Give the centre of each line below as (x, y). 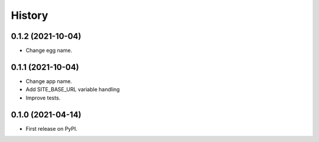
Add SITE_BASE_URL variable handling (73, 90)
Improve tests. (43, 98)
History (30, 15)
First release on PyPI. (52, 128)
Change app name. (49, 81)
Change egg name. (49, 51)
